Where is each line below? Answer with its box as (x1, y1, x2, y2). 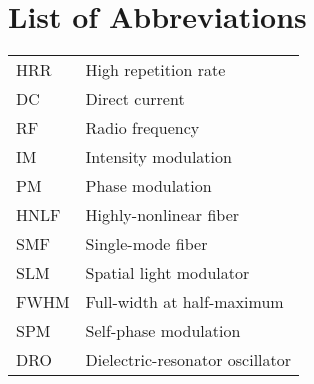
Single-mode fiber (85, 232, 208, 256)
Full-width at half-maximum (85, 290, 284, 314)
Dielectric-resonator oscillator (85, 348, 292, 372)
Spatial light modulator (85, 261, 250, 285)
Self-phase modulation (85, 319, 241, 343)
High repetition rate (85, 58, 226, 82)
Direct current (85, 87, 185, 111)
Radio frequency (85, 116, 200, 140)
